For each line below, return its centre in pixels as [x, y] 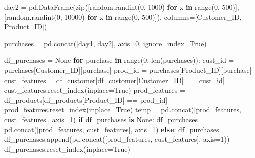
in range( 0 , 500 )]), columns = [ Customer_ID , [174, 16]
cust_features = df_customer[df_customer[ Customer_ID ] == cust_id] [114, 80]
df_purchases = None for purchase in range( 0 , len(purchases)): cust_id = [119, 60]
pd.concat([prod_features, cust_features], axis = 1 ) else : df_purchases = [116, 129]
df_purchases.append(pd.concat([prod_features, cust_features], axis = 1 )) [117, 139]
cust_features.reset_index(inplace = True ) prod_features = [95, 90]
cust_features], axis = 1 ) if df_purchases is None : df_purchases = [105, 119]
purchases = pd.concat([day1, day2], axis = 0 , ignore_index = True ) [105, 43]
